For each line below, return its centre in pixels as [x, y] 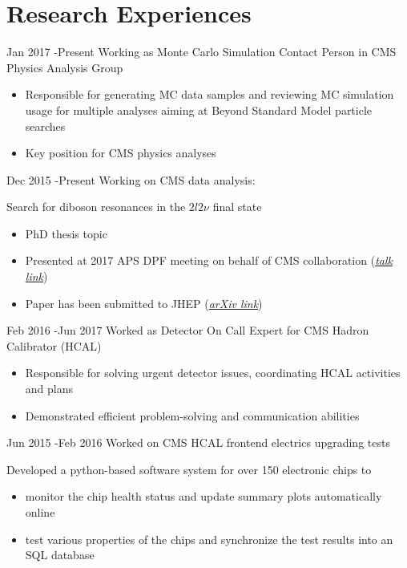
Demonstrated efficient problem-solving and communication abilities [192, 415]
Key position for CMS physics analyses [121, 153]
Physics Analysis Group [65, 67]
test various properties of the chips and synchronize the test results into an [209, 539]
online [40, 512]
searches [45, 126]
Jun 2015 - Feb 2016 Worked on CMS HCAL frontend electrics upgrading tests [198, 442]
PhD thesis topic [66, 233]
